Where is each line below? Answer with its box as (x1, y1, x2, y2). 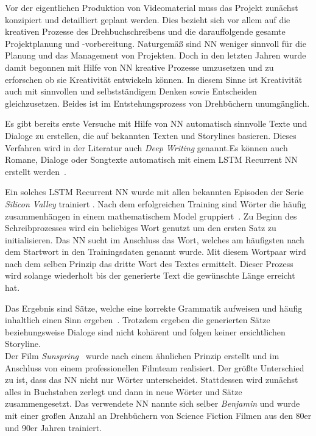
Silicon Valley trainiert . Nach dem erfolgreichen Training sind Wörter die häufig (5, 197, 306, 210)
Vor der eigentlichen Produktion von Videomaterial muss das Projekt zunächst (5, 1, 298, 13)
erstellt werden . (5, 165, 66, 177)
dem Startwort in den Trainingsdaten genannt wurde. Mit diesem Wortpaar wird (5, 245, 306, 258)
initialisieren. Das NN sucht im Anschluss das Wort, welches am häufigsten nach (5, 233, 304, 246)
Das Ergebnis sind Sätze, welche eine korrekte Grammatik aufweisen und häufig (5, 301, 303, 314)
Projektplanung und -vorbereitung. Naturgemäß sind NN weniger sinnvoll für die (5, 37, 306, 49)
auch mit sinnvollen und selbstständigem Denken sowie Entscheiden (5, 85, 257, 98)
